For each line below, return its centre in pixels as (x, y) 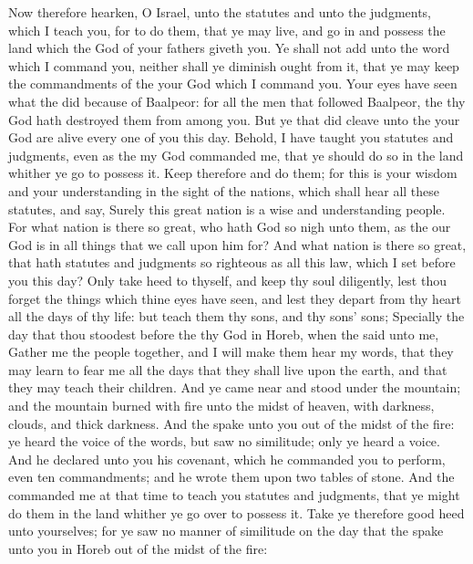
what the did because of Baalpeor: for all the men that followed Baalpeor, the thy (237, 101)
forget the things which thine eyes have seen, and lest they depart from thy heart (235, 298)
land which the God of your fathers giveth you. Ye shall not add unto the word (229, 48)
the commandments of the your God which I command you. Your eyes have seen (233, 84)
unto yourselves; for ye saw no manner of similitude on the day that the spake (226, 531)
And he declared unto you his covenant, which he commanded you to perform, (227, 459)
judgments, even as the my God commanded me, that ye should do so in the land (236, 155)
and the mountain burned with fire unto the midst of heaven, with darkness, (221, 406)
